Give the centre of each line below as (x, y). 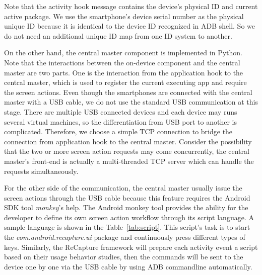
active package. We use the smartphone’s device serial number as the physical (124, 16)
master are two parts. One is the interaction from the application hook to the (124, 72)
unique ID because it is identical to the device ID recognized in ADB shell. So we (129, 26)
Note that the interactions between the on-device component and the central (122, 62)
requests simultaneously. (41, 171)
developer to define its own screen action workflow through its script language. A (129, 217)
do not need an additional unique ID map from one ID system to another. (118, 35)
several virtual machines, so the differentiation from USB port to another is (120, 121)
